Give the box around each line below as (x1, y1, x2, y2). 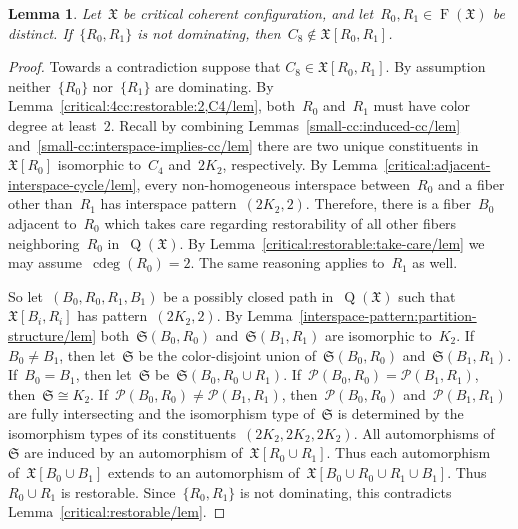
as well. (412, 252, 458, 273)
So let (8, 285, 43, 306)
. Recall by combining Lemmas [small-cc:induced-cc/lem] (110, 114, 461, 135)
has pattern (77, 305, 148, 326)
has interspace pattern (100, 193, 237, 214)
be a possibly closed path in (163, 285, 334, 306)
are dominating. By (155, 75, 274, 96)
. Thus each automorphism (326, 442, 491, 463)
